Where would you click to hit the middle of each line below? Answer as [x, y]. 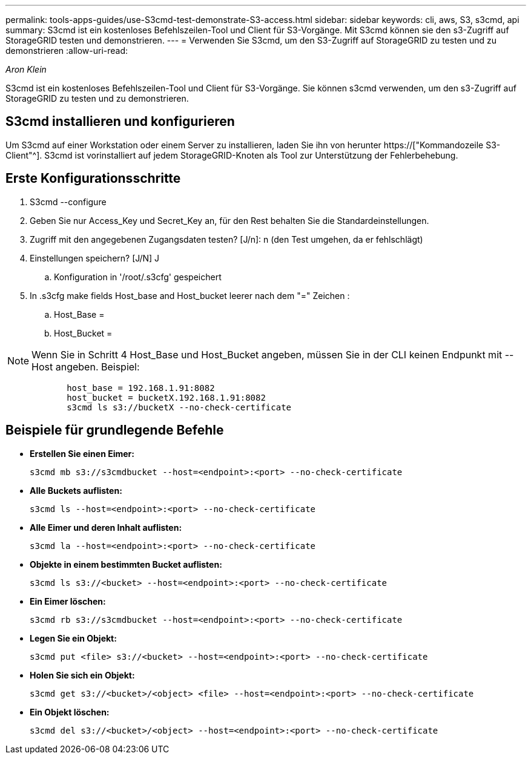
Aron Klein [26, 69]
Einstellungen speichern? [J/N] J [95, 258]
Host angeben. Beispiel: [86, 366]
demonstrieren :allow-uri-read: [67, 51]
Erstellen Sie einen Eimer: [82, 453]
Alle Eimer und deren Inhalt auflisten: [106, 527]
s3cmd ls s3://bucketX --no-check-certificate [179, 407]
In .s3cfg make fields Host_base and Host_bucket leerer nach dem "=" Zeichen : [190, 295]
